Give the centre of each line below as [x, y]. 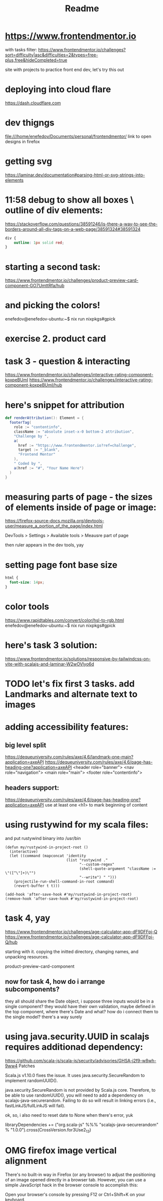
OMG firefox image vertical [61, 1151]
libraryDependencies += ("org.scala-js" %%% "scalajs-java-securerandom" [82, 1125]
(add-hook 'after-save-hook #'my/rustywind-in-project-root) [69, 894]
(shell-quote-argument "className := [118, 869]
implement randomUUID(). [31, 1080]
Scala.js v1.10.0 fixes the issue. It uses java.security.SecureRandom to [75, 1075]
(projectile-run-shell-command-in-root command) [64, 882]
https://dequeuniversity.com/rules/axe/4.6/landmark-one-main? [69, 757]
